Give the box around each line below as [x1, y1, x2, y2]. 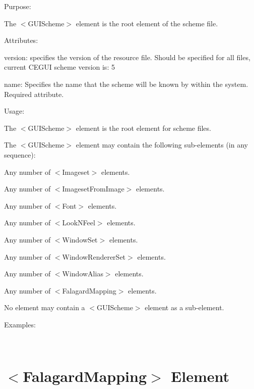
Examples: [4, 319, 36, 329]
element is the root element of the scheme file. [76, 18, 218, 28]
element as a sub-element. [145, 302, 224, 313]
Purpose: [4, 1, 31, 11]
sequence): [4, 149, 36, 160]
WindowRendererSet [62, 251, 126, 262]
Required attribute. [4, 88, 64, 99]
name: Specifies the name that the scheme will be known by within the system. [4, 78, 248, 89]
